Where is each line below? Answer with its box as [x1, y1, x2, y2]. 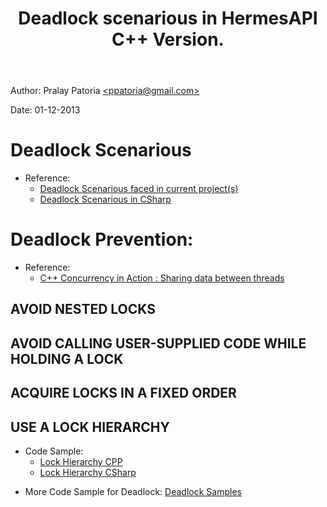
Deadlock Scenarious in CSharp [39, 193, 172, 206]
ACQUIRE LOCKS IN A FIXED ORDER [10, 385, 237, 402]
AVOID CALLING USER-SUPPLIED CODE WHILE [10, 335, 307, 352]
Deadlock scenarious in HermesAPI [18, 7, 318, 30]
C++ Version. [111, 28, 225, 51]
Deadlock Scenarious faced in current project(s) [39, 183, 239, 195]
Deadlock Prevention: [10, 228, 194, 251]
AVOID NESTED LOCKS [10, 301, 156, 318]
